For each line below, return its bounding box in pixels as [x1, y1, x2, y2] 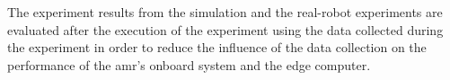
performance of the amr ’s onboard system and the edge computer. [7, 55, 371, 74]
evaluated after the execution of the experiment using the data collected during [7, 20, 444, 39]
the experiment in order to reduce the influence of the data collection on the [7, 38, 427, 57]
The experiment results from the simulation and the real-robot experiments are [7, 3, 443, 21]
